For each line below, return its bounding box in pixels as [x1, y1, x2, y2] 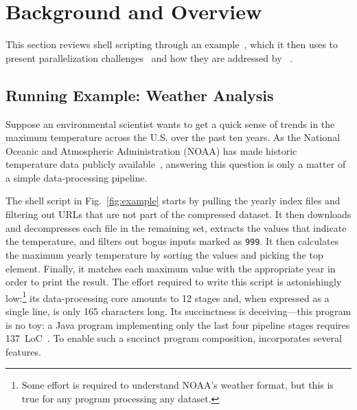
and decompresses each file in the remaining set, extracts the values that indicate [5, 220, 347, 235]
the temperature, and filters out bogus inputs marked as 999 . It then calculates [5, 234, 339, 248]
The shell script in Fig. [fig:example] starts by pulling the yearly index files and [5, 193, 341, 208]
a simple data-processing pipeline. [5, 170, 148, 184]
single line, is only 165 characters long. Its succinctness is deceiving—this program [5, 303, 352, 318]
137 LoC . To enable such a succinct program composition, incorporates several [5, 331, 342, 345]
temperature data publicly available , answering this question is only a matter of [5, 157, 346, 171]
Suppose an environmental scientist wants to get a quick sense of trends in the [5, 116, 335, 131]
